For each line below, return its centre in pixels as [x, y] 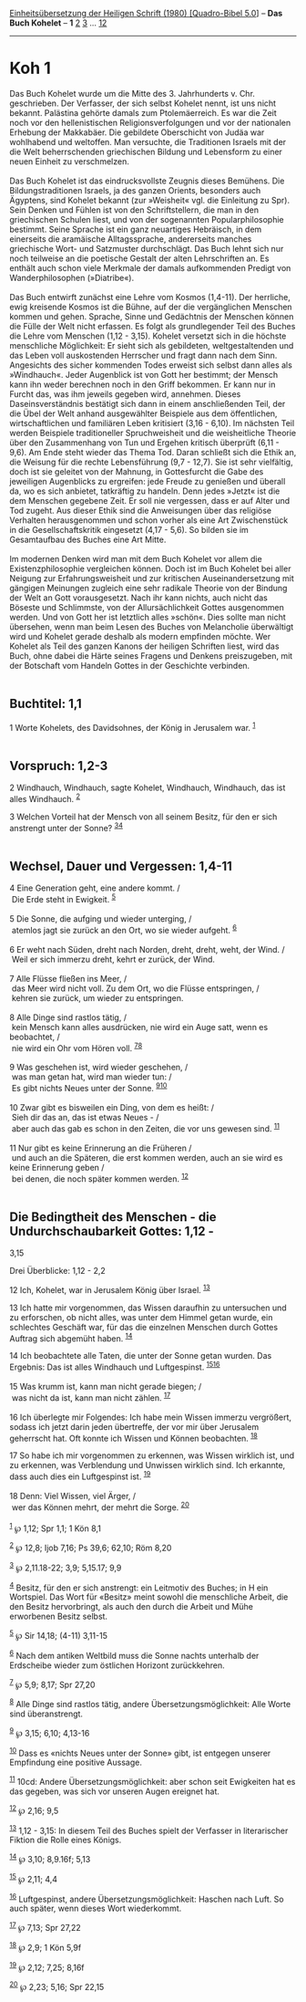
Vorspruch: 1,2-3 [59, 766]
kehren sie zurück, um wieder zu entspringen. [97, 997]
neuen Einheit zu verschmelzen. [69, 161]
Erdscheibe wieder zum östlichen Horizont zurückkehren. [117, 1665]
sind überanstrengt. [46, 1714]
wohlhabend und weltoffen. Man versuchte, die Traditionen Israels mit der [148, 141]
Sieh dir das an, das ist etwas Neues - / [85, 1117]
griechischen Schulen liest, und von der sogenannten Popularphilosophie [147, 219]
